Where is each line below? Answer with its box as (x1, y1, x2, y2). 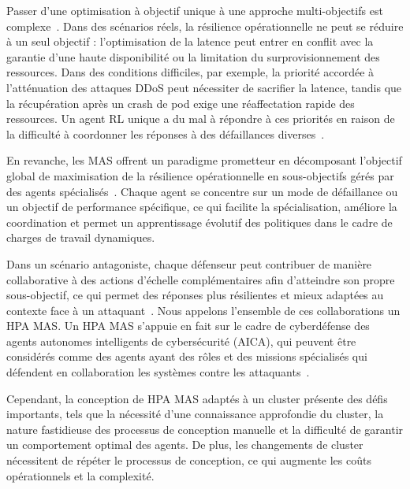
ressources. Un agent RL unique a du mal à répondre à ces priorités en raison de (6, 110, 395, 127)
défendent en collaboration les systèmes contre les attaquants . (6, 364, 310, 380)
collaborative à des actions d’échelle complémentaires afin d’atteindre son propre (6, 271, 395, 287)
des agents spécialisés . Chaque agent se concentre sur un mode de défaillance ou (6, 183, 398, 199)
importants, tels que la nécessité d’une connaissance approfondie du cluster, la (6, 406, 384, 422)
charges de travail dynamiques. (6, 229, 155, 246)
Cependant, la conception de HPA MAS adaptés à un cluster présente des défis (6, 390, 388, 406)
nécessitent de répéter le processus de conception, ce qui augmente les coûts (6, 452, 371, 469)
